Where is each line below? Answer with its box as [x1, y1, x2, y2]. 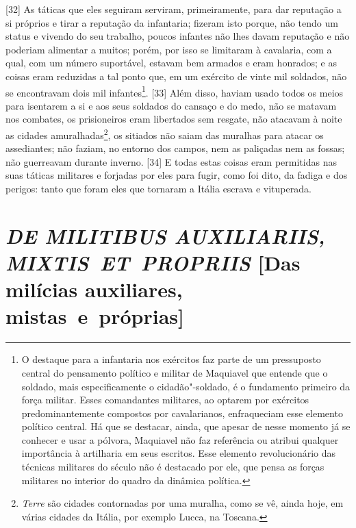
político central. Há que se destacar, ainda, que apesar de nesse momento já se [21, 419, 351, 433]
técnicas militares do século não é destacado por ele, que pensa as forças [21, 460, 325, 474]
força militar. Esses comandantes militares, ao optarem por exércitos [21, 392, 309, 407]
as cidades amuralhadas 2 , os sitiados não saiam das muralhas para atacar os [5, 126, 324, 142]
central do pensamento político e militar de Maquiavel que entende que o [21, 365, 328, 379]
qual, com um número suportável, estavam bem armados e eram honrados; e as [5, 55, 337, 70]
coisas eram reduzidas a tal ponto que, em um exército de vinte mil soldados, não [5, 68, 347, 83]
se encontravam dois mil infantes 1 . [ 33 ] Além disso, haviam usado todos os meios [5, 83, 344, 99]
